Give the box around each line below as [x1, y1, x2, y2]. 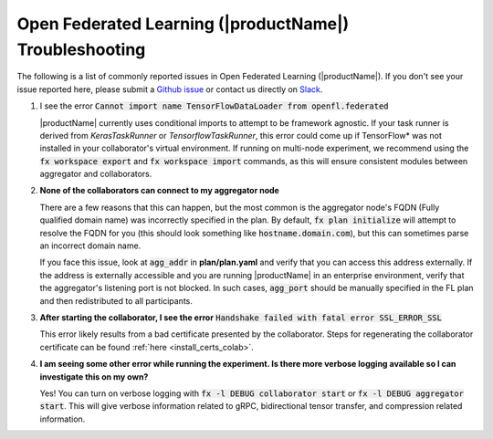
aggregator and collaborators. [39, 169, 152, 180]
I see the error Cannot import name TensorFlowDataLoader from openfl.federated [39, 100, 389, 111]
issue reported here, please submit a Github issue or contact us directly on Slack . [16, 83, 323, 95]
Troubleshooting [16, 39, 146, 59]
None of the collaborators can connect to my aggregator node [39, 185, 280, 196]
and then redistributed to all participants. [39, 295, 194, 306]
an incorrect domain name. [39, 240, 142, 251]
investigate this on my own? [39, 371, 149, 382]
